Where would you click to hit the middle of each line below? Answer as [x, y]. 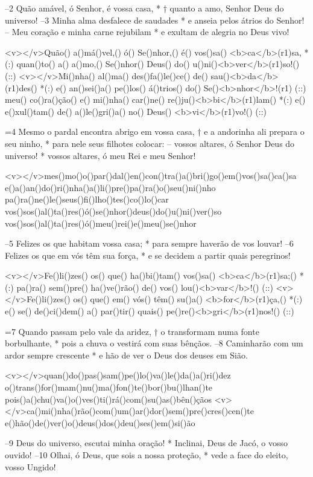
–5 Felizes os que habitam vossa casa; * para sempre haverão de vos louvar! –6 [149, 243]
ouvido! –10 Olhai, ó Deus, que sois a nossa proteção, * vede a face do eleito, [147, 455]
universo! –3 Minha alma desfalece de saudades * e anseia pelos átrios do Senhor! [155, 20]
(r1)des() [21, 87]
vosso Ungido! [30, 466]
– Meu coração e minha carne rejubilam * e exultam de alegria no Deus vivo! [147, 32]
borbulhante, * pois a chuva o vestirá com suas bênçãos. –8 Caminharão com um [154, 343]
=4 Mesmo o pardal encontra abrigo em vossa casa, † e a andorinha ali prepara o [155, 131]
